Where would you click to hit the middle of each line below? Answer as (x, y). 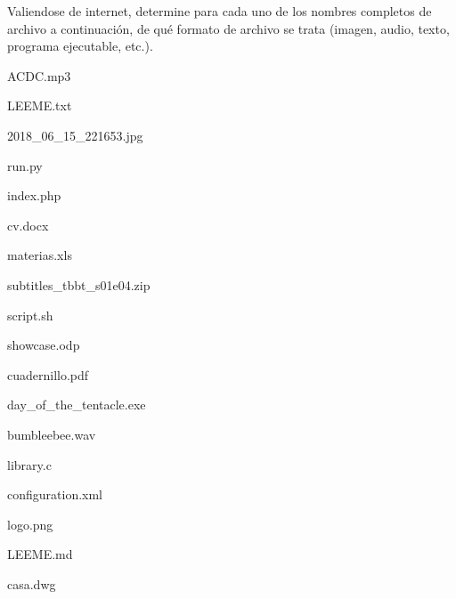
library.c (29, 464)
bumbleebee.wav (52, 434)
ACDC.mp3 (39, 75)
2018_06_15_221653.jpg (75, 135)
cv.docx (28, 225)
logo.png (30, 524)
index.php (34, 195)
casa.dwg (32, 583)
